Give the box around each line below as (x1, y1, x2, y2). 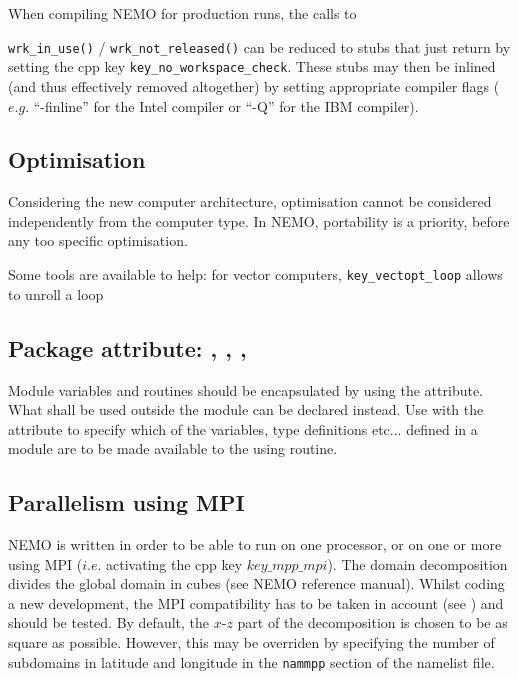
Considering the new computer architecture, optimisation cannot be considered (8, 191, 492, 212)
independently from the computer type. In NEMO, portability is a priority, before (8, 210, 510, 231)
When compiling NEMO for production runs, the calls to (8, 3, 357, 23)
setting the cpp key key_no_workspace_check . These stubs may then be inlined (8, 56, 496, 77)
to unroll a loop (8, 283, 104, 304)
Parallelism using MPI (8, 487, 245, 518)
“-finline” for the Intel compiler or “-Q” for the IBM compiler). (33, 95, 419, 116)
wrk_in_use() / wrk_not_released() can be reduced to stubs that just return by (8, 36, 511, 57)
